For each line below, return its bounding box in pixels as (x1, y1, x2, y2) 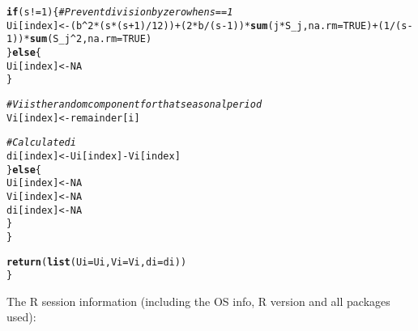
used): (6, 308, 36, 325)
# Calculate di (6, 137, 76, 149)
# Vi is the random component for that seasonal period (6, 98, 262, 110)
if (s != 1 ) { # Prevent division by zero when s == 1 (6, 6, 233, 18)
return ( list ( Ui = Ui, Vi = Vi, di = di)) (6, 256, 187, 268)
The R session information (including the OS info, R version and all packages (6, 292, 390, 309)
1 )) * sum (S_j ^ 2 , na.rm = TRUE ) (6, 33, 152, 45)
